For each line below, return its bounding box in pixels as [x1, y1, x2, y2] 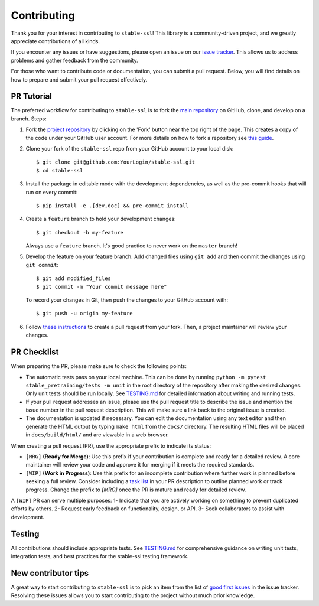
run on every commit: [25, 188, 78, 196]
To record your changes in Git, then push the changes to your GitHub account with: [25, 297, 229, 304]
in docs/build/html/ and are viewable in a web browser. [25, 431, 170, 438]
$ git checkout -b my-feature [36, 229, 124, 236]
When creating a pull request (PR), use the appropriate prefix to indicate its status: [11, 442, 211, 449]
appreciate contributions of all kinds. [11, 37, 100, 44]
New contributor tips [11, 568, 89, 578]
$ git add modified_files [36, 275, 112, 282]
